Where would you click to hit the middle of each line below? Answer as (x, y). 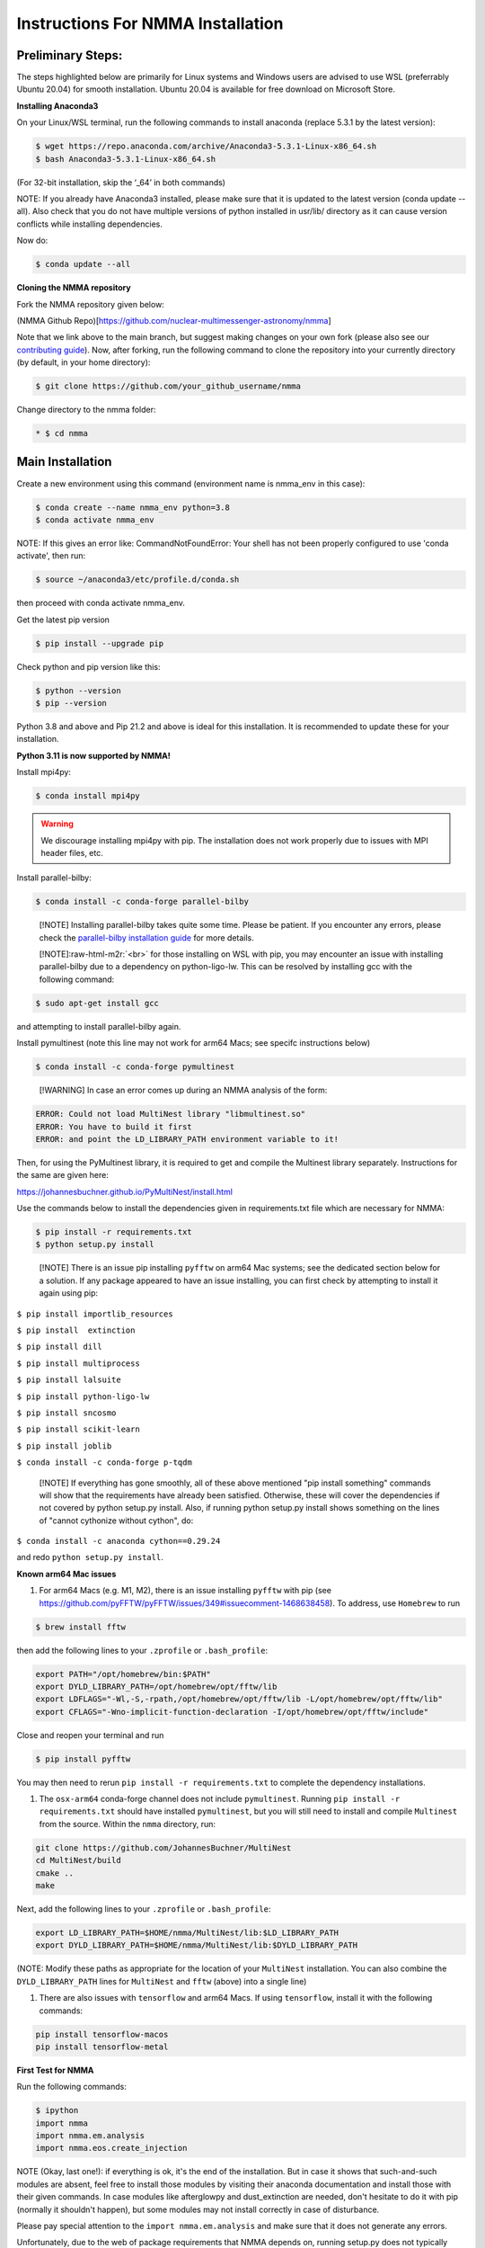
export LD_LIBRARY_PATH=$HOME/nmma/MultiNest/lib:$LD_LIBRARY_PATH (187, 1933)
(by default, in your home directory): (84, 362)
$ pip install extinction (76, 1330)
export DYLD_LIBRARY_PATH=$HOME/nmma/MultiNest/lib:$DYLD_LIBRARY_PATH (197, 1945)
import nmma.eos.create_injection (111, 2148)
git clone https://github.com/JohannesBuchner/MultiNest (163, 1847)
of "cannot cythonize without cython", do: (116, 1521)
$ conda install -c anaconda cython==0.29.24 (119, 1541)
